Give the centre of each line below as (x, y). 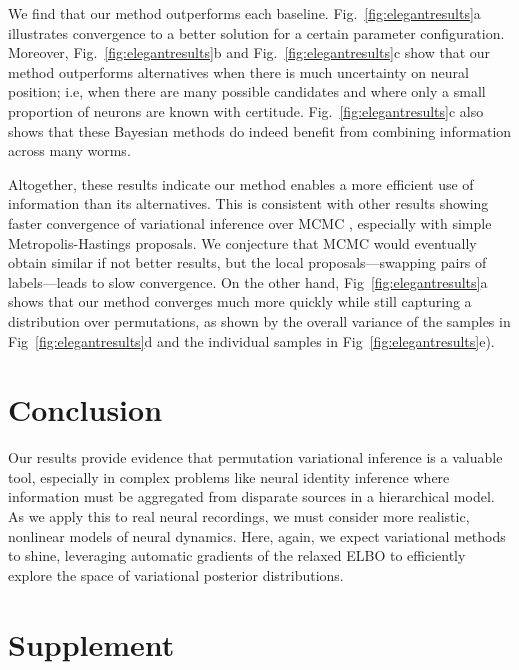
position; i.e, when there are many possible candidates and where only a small (247, 91)
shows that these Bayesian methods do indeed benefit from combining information (260, 130)
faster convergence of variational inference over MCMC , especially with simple (250, 222)
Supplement (91, 643)
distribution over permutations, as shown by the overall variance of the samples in (259, 320)
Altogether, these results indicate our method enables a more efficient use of (241, 183)
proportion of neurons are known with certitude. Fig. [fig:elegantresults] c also (246, 110)
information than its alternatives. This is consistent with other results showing (248, 203)
